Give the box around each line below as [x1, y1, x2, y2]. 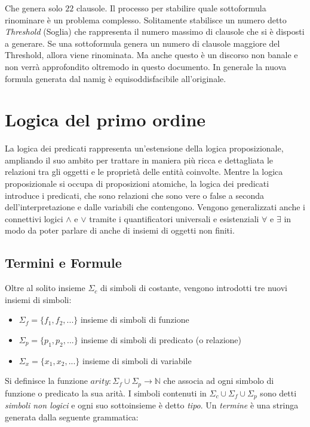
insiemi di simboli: [5, 293, 72, 305]
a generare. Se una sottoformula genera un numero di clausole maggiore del [5, 37, 280, 49]
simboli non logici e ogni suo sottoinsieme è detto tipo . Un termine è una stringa [5, 399, 299, 411]
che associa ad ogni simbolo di [163, 374, 274, 387]
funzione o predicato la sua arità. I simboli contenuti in [5, 386, 207, 399]
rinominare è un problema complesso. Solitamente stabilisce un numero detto [5, 13, 287, 26]
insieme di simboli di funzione [80, 313, 189, 326]
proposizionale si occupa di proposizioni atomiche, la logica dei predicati [5, 177, 269, 190]
